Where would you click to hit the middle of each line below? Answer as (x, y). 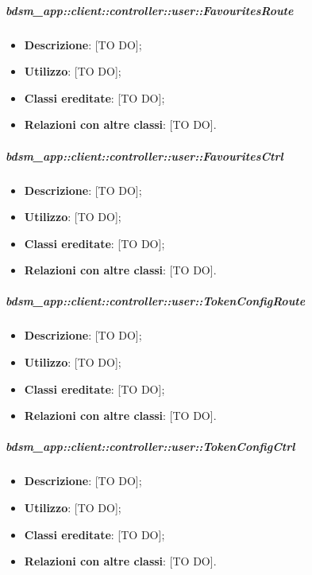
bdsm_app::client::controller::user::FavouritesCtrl (144, 155)
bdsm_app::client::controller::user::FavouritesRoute (150, 10)
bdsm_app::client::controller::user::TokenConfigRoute (156, 301)
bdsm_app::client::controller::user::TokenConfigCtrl (150, 447)
